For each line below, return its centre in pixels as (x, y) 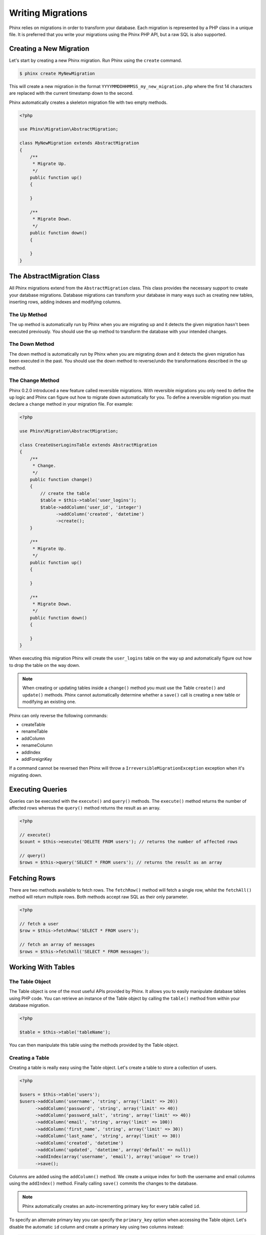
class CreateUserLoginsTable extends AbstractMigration (88, 445)
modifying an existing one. (49, 702)
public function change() (61, 479)
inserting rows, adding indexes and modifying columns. (65, 302)
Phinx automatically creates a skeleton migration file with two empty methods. (88, 102)
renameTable (34, 732)
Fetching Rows (32, 878)
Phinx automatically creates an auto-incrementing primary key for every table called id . (111, 1206)
